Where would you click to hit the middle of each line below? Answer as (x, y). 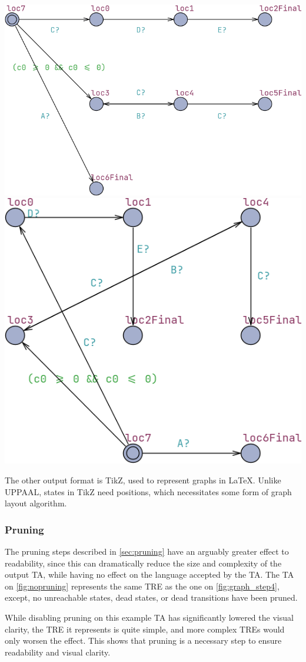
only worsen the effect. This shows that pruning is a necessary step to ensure (143, 640)
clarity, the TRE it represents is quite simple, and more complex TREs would (145, 629)
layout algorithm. (36, 503)
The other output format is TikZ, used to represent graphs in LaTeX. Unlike (143, 480)
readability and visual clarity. (58, 652)
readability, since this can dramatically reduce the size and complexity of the (143, 563)
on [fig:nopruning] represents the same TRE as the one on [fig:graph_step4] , (142, 586)
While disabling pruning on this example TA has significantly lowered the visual (149, 617)
